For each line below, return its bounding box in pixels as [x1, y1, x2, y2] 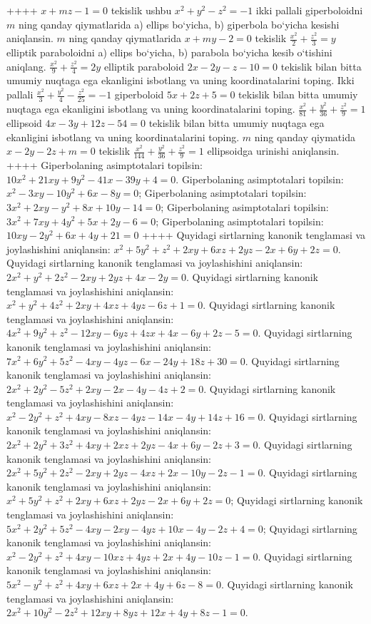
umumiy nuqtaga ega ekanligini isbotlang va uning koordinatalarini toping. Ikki [6, 73, 355, 88]
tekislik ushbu [111, 3, 172, 17]
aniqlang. [6, 58, 46, 73]
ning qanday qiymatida [254, 129, 355, 144]
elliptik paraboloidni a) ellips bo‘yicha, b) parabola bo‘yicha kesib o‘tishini [6, 45, 332, 60]
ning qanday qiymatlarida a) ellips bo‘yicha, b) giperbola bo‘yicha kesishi [18, 16, 340, 31]
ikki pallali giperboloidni [255, 3, 363, 17]
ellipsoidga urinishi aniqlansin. [207, 143, 340, 158]
